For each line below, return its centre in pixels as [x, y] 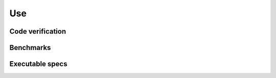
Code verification [38, 31]
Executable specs [38, 64]
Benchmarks [30, 48]
